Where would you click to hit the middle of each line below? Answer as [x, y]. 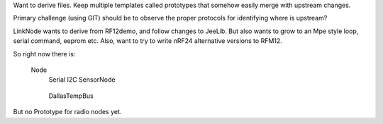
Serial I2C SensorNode [82, 80]
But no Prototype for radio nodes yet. [67, 112]
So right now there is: [44, 54]
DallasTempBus [71, 96]
